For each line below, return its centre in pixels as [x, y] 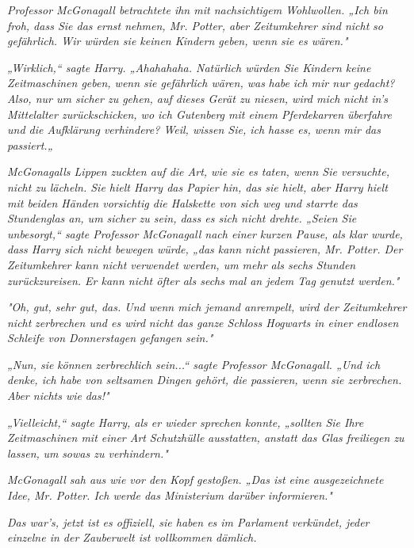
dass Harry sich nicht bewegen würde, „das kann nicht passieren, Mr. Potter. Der [205, 249]
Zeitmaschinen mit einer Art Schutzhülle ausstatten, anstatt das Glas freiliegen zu [206, 438]
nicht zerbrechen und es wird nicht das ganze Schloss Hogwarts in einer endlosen [203, 322]
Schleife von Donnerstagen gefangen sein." [110, 338]
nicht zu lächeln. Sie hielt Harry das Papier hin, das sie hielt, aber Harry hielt [197, 186]
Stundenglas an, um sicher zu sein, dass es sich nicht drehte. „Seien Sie [182, 218]
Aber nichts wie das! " [58, 396]
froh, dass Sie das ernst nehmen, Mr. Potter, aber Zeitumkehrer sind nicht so [195, 25]
